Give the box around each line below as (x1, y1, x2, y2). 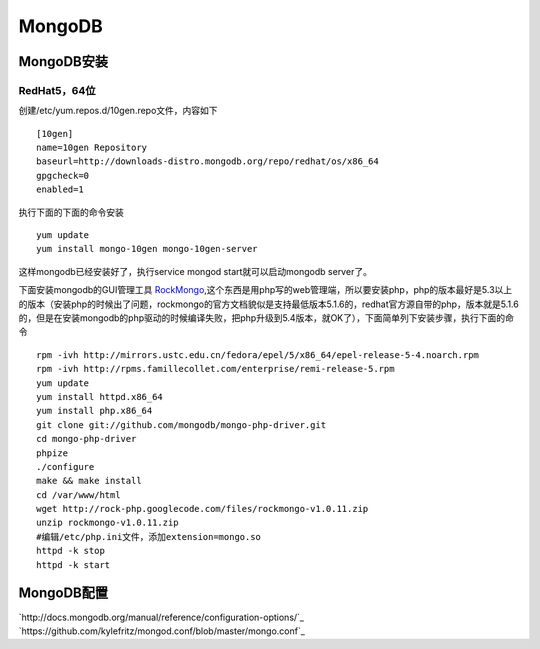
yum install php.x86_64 (36, 405, 153, 417)
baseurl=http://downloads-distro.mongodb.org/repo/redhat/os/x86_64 (36, 156, 379, 167)
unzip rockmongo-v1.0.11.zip (36, 517, 179, 529)
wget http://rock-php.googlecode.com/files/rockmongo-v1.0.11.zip (36, 503, 369, 515)
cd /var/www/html (36, 489, 121, 500)
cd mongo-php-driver (36, 433, 137, 445)
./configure (36, 461, 95, 472)
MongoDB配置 (18, 585, 109, 602)
